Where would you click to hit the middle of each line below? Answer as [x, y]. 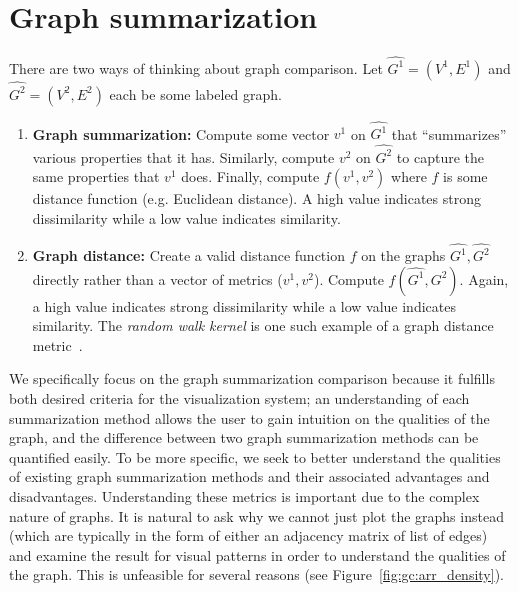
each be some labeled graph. [195, 93]
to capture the [440, 156]
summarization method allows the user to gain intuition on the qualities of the [249, 417]
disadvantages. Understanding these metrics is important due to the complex [244, 496]
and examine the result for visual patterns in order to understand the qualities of [257, 554]
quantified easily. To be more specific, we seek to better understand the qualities [255, 456]
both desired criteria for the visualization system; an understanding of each [239, 398]
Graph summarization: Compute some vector [181, 133]
